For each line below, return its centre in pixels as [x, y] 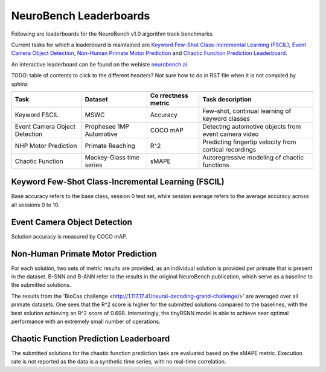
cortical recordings [229, 149]
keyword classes [226, 118]
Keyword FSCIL [37, 115]
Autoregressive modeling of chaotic [253, 157]
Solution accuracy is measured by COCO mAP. [69, 236]
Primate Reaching [110, 146]
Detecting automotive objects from [252, 126]
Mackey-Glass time [112, 157]
